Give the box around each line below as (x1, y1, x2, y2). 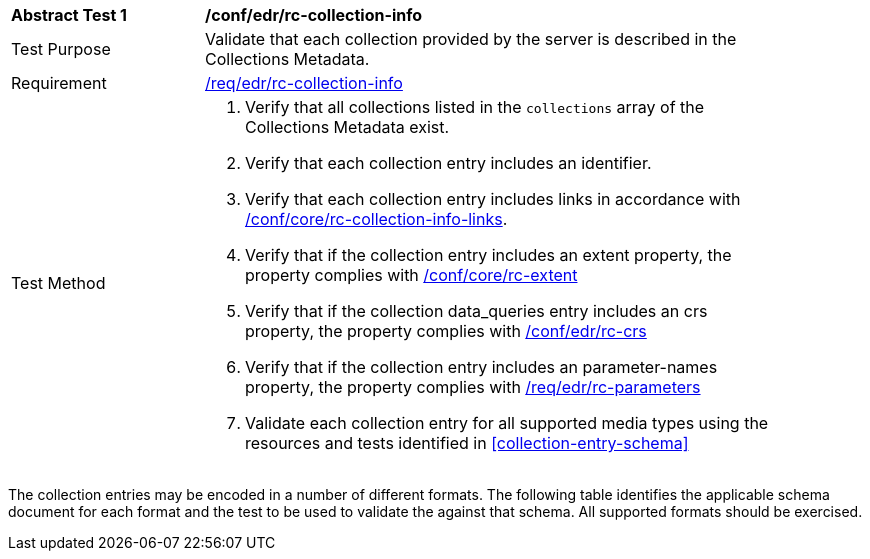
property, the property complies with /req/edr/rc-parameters (245, 377, 701, 397)
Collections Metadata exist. (245, 117, 450, 137)
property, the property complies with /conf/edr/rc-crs (245, 321, 647, 341)
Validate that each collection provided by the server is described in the (205, 29, 737, 49)
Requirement (11, 73, 107, 93)
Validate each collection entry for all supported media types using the (245, 413, 769, 433)
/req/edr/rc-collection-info (205, 73, 403, 93)
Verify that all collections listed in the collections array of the (245, 97, 705, 117)
